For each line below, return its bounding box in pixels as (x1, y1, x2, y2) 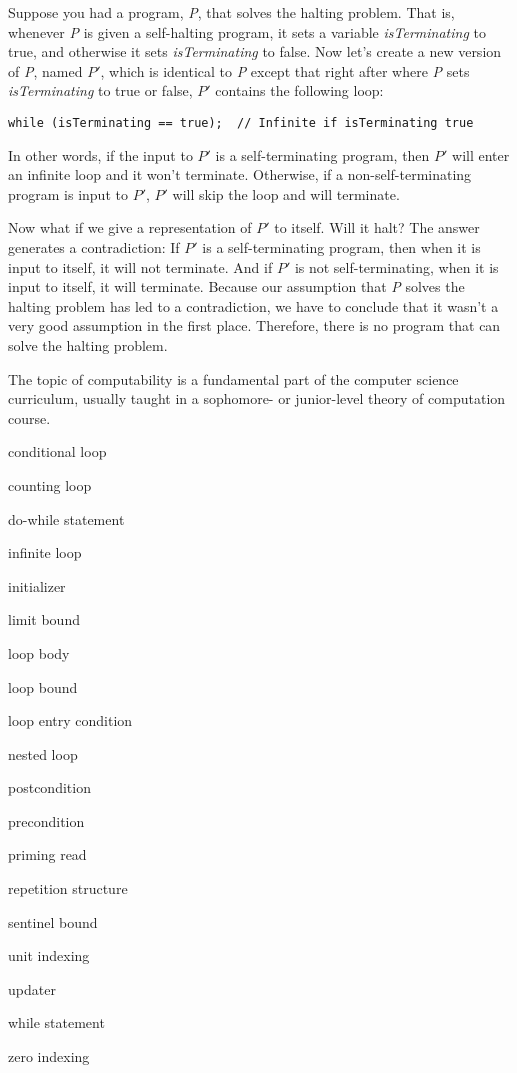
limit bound (8, 609, 80, 630)
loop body (8, 642, 70, 663)
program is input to (8, 183, 128, 204)
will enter (452, 144, 510, 165)
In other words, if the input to (8, 144, 193, 165)
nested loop (8, 743, 78, 764)
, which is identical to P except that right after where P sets (100, 60, 470, 81)
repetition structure (8, 878, 128, 899)
